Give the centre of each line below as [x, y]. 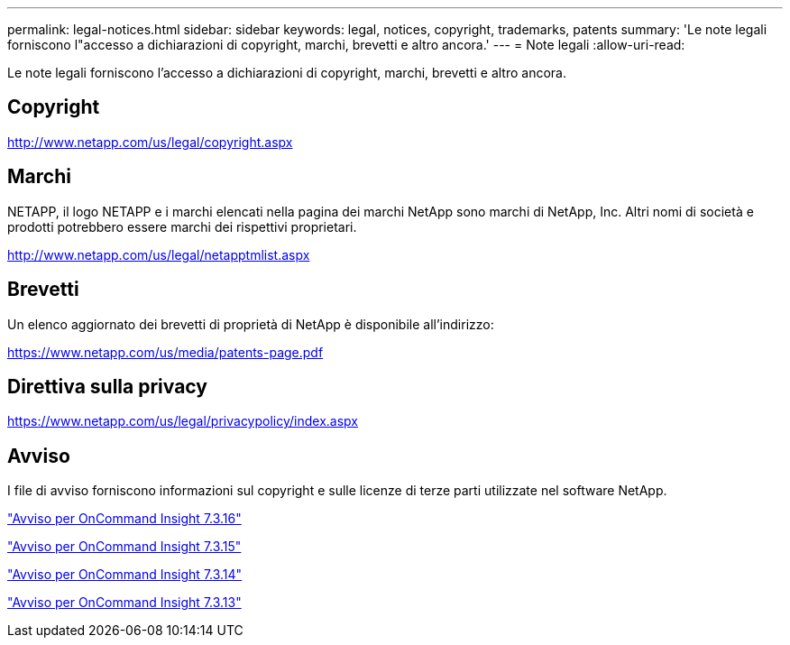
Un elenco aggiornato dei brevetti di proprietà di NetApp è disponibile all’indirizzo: [251, 324]
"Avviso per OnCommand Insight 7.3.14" [125, 575]
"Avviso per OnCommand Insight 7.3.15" [124, 547]
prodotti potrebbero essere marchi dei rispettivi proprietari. [182, 226]
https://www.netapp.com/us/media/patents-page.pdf [165, 352]
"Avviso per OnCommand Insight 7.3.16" [124, 519]
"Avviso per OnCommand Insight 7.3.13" [124, 603]
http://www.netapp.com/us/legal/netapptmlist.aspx [159, 254]
